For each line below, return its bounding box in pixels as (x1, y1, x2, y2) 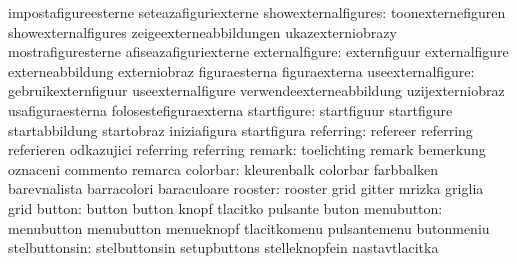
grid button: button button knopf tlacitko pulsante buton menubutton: (8, 197, 443, 218)
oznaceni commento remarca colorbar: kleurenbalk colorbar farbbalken (8, 158, 439, 179)
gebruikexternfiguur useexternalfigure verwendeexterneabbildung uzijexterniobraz (8, 80, 505, 101)
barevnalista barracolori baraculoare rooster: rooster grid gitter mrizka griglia (8, 178, 484, 199)
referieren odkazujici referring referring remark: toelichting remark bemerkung (8, 139, 486, 160)
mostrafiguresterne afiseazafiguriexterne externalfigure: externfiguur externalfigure (8, 41, 509, 62)
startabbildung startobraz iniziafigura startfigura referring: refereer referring (8, 119, 473, 140)
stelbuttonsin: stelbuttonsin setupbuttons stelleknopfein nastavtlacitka (8, 237, 439, 258)
